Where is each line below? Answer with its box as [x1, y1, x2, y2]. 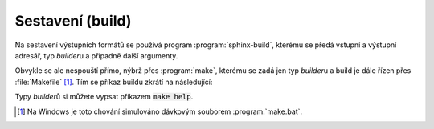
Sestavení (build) [14, 12, 132, 30]
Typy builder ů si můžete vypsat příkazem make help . [14, 92, 194, 102]
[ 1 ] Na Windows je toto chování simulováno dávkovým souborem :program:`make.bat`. [17, 107, 303, 116]
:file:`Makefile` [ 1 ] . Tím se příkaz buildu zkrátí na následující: [14, 77, 213, 87]
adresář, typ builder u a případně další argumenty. [14, 50, 178, 60]
